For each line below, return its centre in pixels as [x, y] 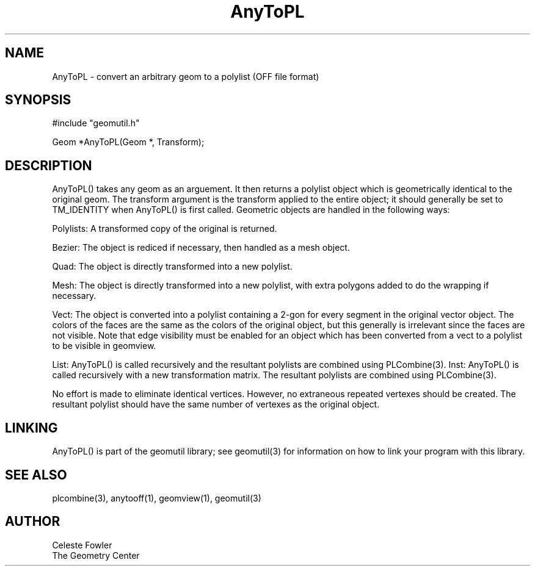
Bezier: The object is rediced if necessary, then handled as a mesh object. [201, 248]
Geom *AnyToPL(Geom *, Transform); [128, 142]
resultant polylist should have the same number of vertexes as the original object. [216, 404]
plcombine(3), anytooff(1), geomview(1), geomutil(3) [157, 498]
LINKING [31, 428]
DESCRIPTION [49, 165]
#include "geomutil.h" [96, 123]
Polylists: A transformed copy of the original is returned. [165, 229]
